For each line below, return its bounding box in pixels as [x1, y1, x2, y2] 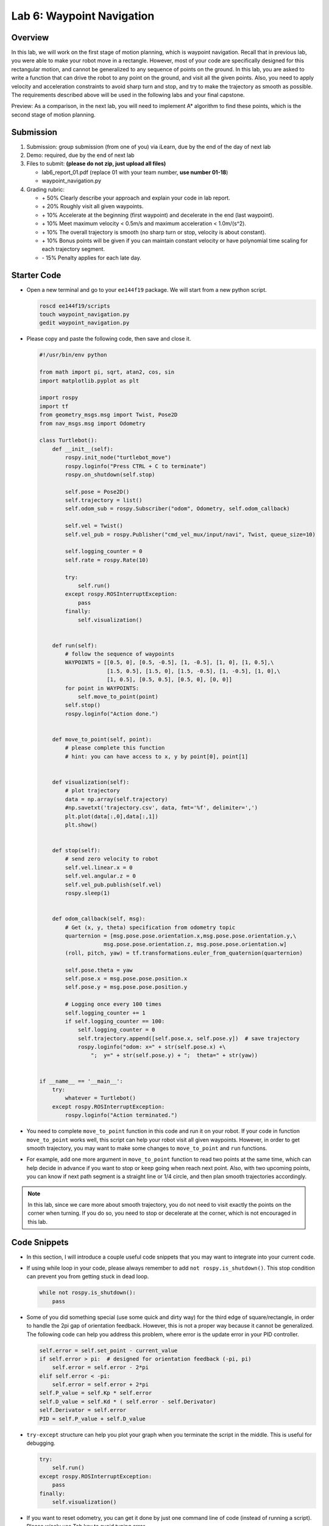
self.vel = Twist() [65, 523, 123, 529]
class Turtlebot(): [39, 437, 97, 444]
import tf [39, 403, 69, 410]
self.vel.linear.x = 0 [65, 864, 133, 871]
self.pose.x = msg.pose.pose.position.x [65, 975, 188, 982]
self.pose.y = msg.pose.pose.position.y [65, 983, 188, 991]
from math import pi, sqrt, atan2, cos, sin [39, 369, 175, 375]
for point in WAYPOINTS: [65, 684, 140, 692]
